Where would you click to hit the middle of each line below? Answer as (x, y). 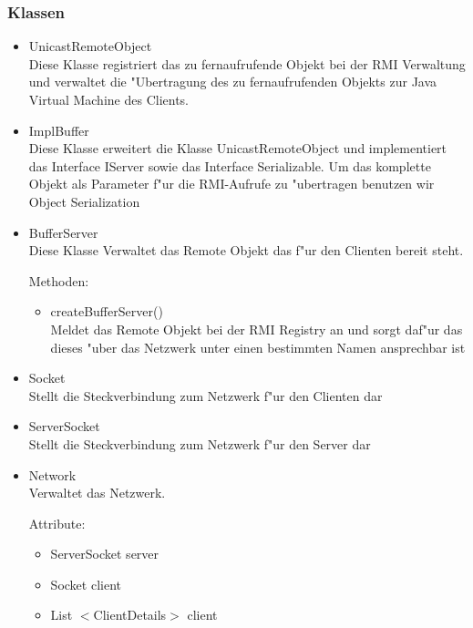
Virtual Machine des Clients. (108, 99)
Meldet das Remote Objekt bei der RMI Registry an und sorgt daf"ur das (257, 329)
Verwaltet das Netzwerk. (97, 493)
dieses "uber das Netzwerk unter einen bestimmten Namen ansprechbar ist (258, 347)
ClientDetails (130, 615)
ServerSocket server (105, 554)
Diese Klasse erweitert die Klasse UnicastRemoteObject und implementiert (238, 148)
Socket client (86, 584)
